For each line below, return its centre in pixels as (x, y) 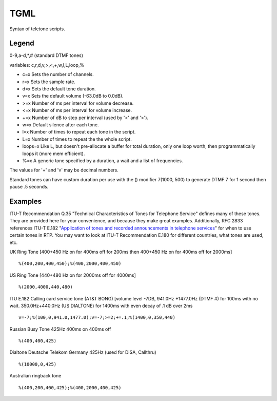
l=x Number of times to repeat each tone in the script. (79, 132)
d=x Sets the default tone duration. (59, 89)
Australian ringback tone (35, 376)
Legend (22, 43)
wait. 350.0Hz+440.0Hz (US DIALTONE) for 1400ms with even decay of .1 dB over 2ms (101, 305)
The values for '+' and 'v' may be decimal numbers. (64, 170)
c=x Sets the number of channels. (58, 74)
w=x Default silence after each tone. (61, 125)
